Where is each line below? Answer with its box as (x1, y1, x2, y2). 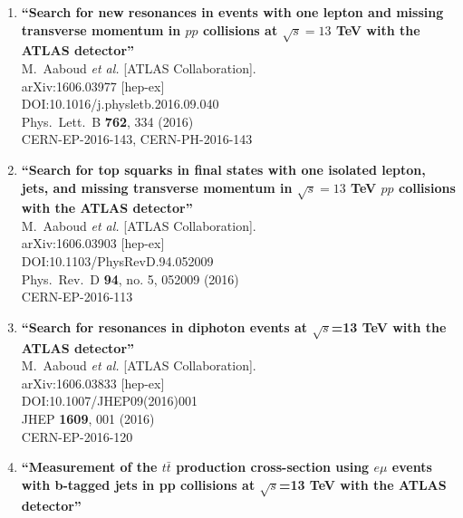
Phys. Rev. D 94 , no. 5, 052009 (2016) (21, 269, 239, 288)
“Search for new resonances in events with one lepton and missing (21, 3, 444, 21)
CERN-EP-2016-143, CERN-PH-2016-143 (21, 129, 253, 149)
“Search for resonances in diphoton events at (21, 317, 308, 336)
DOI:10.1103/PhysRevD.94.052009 (21, 252, 214, 271)
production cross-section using (176, 457, 370, 476)
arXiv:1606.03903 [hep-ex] (21, 234, 165, 253)
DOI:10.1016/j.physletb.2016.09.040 (21, 94, 219, 113)
